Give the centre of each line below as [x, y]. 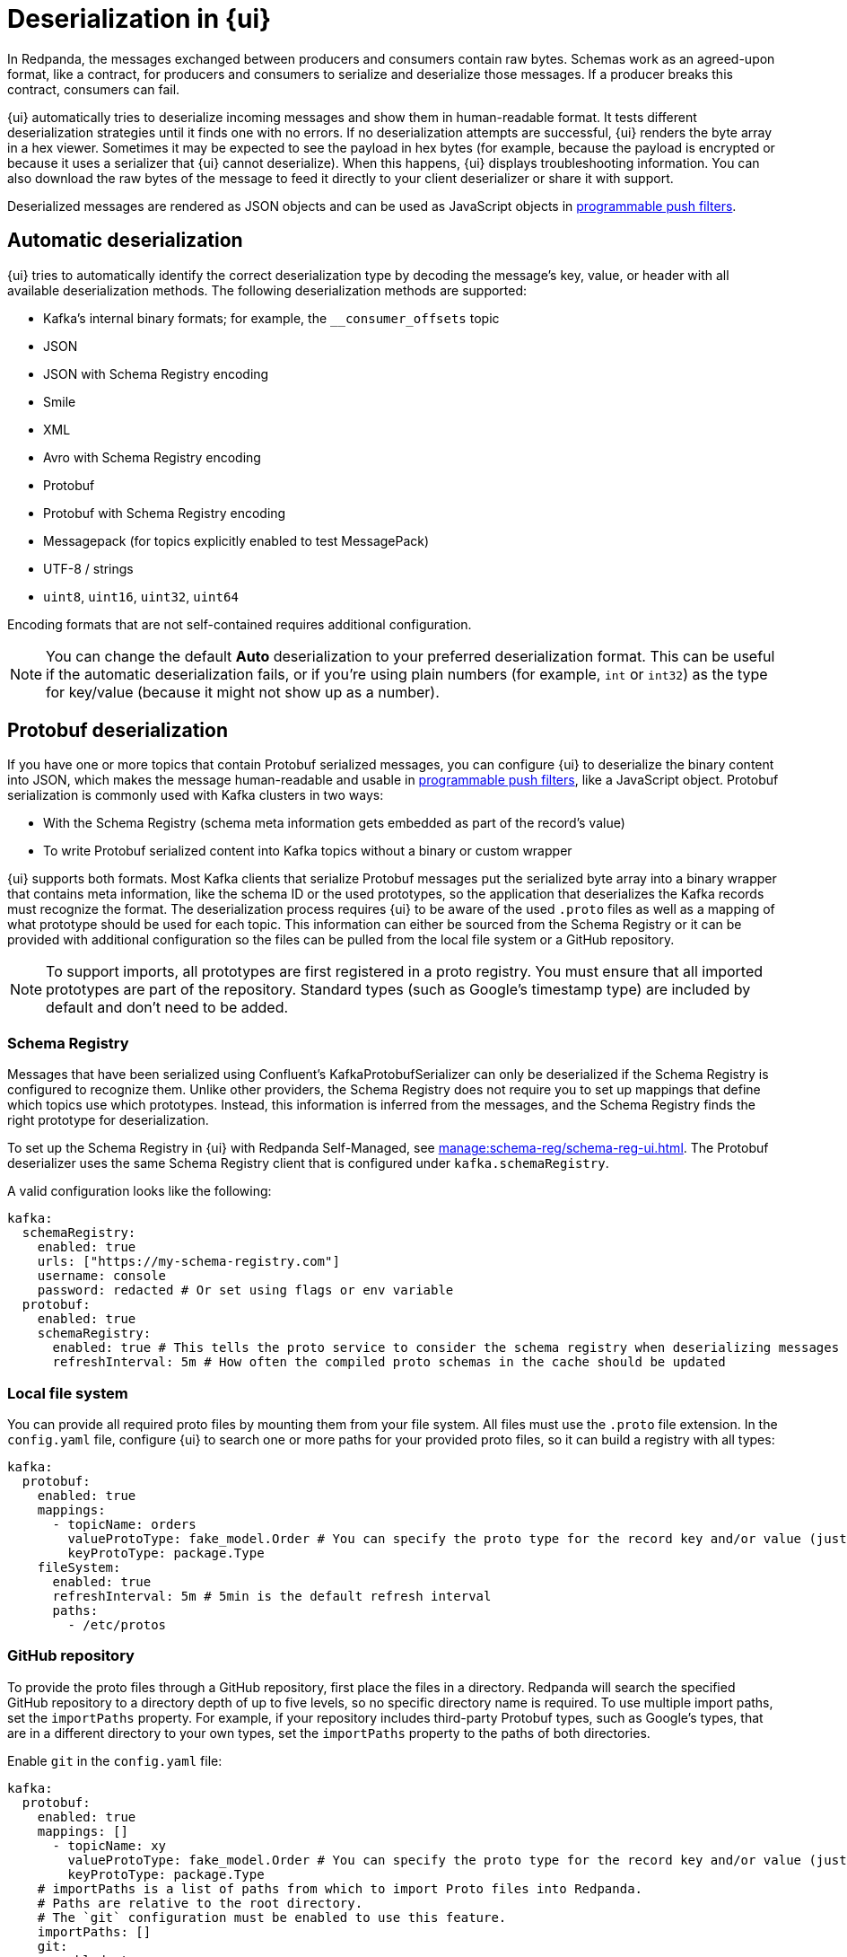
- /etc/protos [117, 1624]
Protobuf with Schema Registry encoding [165, 513]
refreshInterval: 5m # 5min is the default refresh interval [272, 1596]
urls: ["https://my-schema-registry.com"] [188, 1262]
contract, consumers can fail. [94, 89]
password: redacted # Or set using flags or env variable [245, 1290]
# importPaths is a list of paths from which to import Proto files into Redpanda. [340, 1888]
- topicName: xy [109, 1845]
